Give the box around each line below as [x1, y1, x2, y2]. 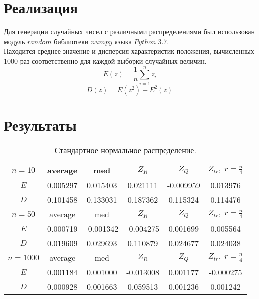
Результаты [4, 114, 77, 135]
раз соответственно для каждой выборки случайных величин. [20, 55, 207, 66]
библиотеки [54, 36, 89, 46]
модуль [4, 36, 25, 46]
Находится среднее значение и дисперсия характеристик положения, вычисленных [4, 46, 254, 56]
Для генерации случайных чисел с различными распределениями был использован [4, 26, 255, 37]
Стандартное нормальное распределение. [54, 144, 196, 156]
